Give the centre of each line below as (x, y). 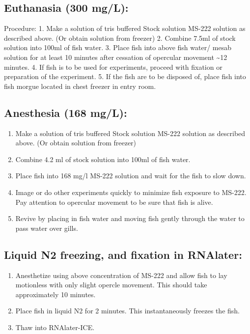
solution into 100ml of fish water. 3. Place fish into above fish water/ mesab (118, 47)
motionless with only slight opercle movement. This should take (111, 285)
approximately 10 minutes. (56, 294)
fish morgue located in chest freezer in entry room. (80, 86)
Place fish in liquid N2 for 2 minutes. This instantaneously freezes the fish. (127, 311)
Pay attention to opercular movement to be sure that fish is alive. (114, 202)
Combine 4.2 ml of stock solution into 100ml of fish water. (103, 159)
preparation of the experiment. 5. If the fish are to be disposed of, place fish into (125, 76)
